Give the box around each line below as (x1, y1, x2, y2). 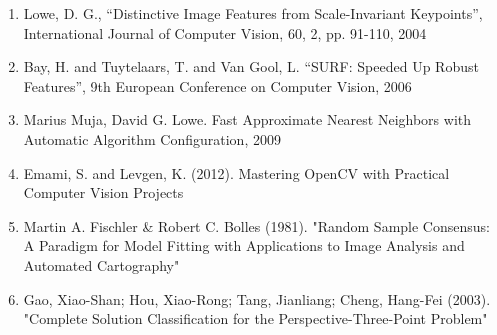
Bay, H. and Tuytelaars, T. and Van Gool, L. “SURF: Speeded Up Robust (23, 56, 479, 77)
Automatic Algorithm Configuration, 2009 (23, 128, 281, 149)
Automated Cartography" (23, 254, 180, 275)
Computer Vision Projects (23, 182, 184, 203)
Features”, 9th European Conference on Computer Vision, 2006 (23, 75, 412, 96)
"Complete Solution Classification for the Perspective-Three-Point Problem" (23, 308, 488, 329)
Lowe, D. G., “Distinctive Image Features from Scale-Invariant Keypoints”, (23, 3, 483, 23)
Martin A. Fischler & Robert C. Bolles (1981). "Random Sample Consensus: (23, 215, 490, 236)
